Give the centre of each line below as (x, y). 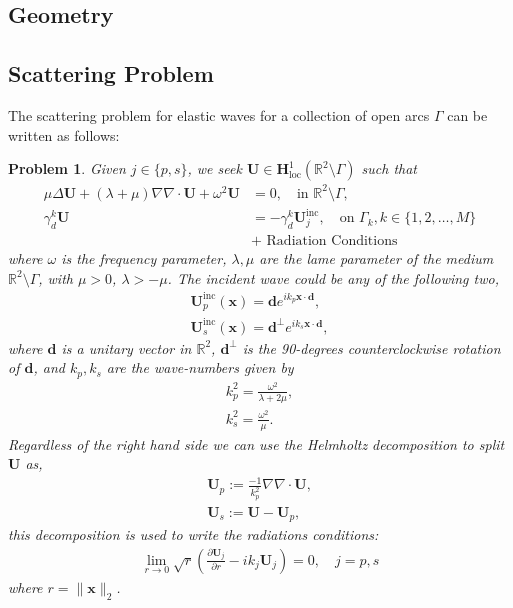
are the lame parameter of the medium (376, 258)
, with (55, 277)
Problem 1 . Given (67, 168)
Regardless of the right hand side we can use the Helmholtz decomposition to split (256, 443)
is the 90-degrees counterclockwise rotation (371, 347)
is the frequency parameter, (144, 258)
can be (467, 114)
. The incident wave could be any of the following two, (333, 277)
